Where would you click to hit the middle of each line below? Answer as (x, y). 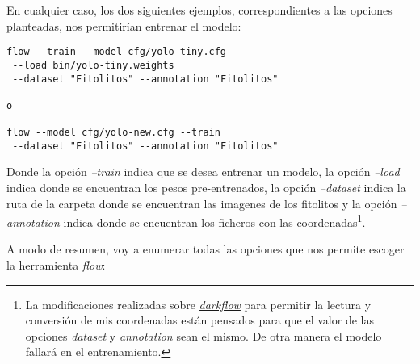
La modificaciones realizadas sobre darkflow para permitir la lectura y (198, 304)
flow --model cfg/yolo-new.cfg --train (113, 133)
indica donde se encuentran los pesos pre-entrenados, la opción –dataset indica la (206, 188)
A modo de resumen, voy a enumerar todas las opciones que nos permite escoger (206, 249)
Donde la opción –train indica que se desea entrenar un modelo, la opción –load (203, 172)
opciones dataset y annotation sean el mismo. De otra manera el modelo (204, 335)
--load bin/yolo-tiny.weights (93, 65)
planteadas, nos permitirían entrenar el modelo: (124, 25)
